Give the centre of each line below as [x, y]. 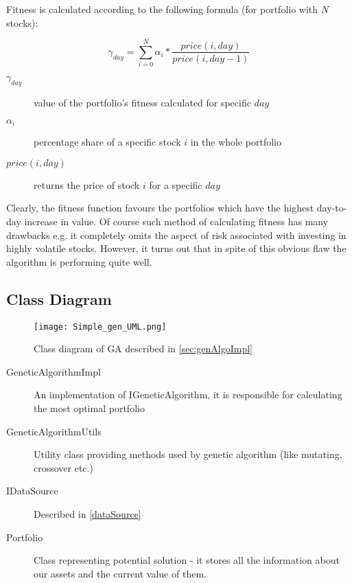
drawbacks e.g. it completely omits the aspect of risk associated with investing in [176, 235]
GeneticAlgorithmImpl [54, 371]
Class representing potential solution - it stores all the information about [187, 560]
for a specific [176, 184]
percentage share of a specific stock [107, 142]
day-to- [332, 208]
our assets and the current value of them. [120, 573]
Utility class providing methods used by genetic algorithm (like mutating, [188, 454]
